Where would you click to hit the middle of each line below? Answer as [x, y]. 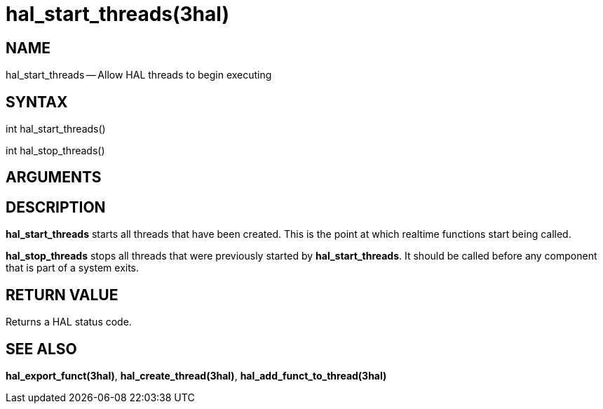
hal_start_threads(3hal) [117, 14]
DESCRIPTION [56, 207]
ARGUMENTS [54, 177]
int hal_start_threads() [56, 129]
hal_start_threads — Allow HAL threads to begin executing [139, 75]
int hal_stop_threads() [55, 151]
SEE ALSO [41, 349]
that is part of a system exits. [73, 268]
